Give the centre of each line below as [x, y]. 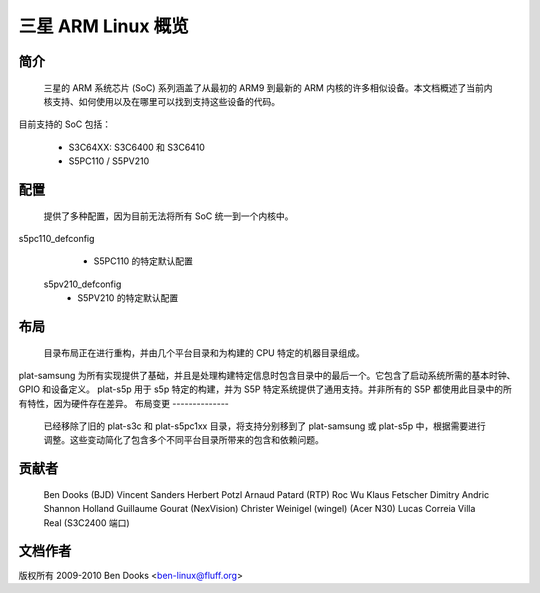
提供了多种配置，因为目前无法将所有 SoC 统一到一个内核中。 [168, 216]
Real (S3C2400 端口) [86, 522]
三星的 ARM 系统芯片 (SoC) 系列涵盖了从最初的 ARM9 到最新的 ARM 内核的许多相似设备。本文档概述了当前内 [268, 87]
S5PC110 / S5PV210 [109, 161]
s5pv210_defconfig [82, 284]
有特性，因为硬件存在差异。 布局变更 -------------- [124, 403]
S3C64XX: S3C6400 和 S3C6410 [136, 147]
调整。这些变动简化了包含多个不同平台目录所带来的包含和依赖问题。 [183, 440]
